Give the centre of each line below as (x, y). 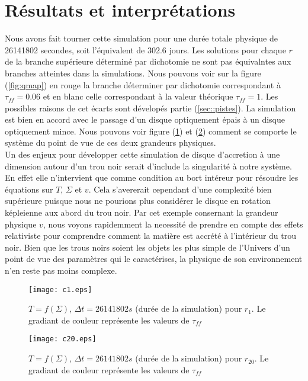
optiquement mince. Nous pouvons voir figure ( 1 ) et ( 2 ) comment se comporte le (151, 131)
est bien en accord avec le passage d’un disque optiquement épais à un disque (145, 119)
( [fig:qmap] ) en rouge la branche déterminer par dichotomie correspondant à (143, 84)
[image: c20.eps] (62, 339)
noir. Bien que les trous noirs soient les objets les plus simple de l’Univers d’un (147, 247)
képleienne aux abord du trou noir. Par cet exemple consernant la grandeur (142, 212)
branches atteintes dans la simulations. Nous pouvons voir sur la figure (133, 73)
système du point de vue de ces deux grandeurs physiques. (110, 143)
